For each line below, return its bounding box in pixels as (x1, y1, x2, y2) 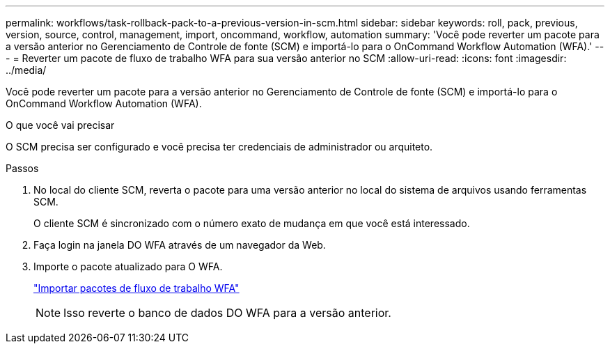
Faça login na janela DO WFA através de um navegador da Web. (33, 239, 326, 251)
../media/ (6, 64, 47, 76)
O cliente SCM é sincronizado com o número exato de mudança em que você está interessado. (33, 217, 470, 229)
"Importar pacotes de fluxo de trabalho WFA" (33, 282, 240, 294)
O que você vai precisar (6, 119, 115, 131)
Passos (6, 162, 39, 174)
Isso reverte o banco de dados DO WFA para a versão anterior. (63, 306, 391, 320)
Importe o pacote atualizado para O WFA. (33, 261, 223, 272)
